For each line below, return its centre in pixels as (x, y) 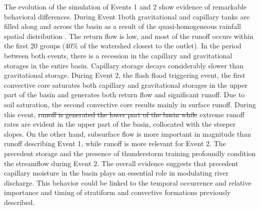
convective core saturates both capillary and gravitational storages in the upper (126, 85)
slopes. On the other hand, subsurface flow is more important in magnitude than (128, 133)
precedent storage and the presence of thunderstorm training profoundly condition (130, 153)
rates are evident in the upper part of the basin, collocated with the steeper (120, 124)
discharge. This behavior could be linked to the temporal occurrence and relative (128, 182)
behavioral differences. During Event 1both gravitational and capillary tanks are (127, 16)
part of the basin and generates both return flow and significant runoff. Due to (124, 95)
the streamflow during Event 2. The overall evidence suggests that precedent (121, 163)
